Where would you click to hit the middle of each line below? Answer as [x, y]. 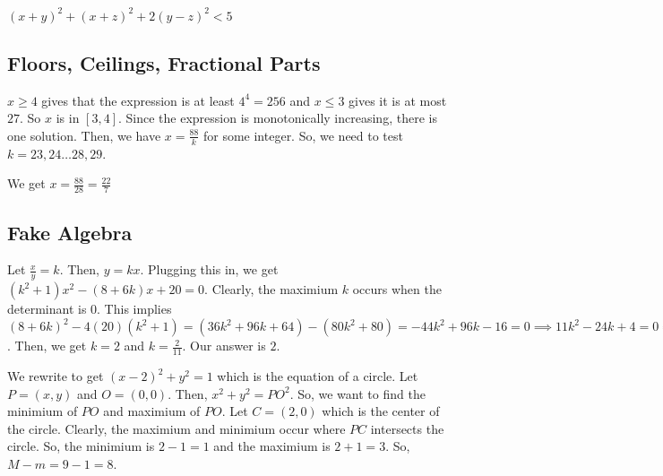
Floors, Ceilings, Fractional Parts [164, 62]
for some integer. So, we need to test [303, 135]
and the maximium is [272, 446]
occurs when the [397, 289]
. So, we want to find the [357, 393]
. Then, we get [47, 346]
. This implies [134, 309]
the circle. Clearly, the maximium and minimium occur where [177, 428]
